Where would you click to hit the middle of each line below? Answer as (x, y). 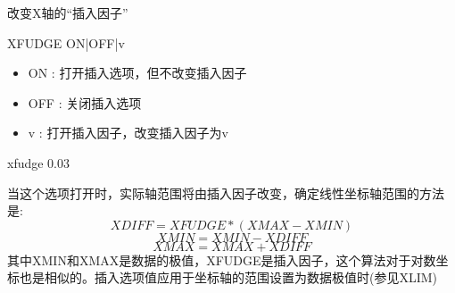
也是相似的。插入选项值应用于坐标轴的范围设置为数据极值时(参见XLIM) (228, 277)
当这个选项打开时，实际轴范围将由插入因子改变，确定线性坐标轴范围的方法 (226, 193)
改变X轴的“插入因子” (68, 13)
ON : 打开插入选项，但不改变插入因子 (137, 73)
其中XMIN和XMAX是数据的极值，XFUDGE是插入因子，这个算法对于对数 (222, 260)
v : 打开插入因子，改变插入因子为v (128, 133)
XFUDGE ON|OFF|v (66, 42)
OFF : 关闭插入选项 (85, 102)
